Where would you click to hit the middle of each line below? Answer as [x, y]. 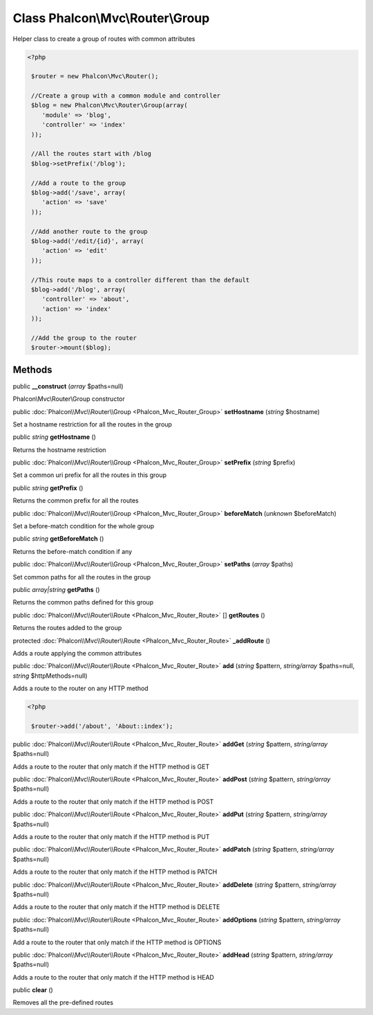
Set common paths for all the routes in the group [82, 577]
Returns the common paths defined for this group [83, 602]
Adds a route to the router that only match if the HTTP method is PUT [111, 837]
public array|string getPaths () [56, 590]
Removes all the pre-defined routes [63, 1003]
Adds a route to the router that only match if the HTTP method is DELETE [116, 907]
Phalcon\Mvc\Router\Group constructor [69, 399]
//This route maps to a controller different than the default [141, 280]
